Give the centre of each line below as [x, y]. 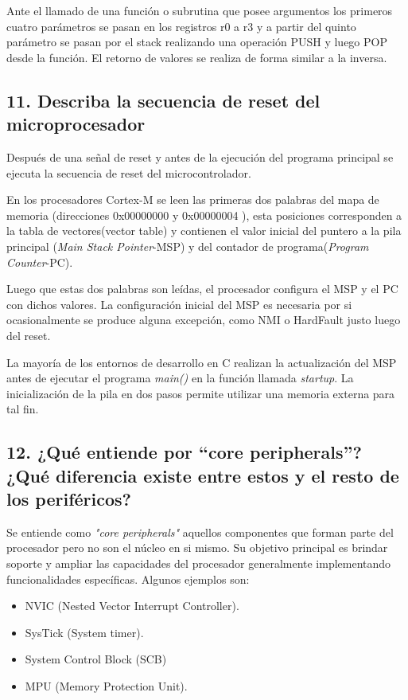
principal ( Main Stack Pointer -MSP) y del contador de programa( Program [188, 246]
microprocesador [76, 124]
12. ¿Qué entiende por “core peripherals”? [184, 452]
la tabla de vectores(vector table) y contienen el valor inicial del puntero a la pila [204, 231]
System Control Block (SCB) [96, 659]
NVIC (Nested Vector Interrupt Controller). [132, 606]
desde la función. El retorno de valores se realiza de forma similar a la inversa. [197, 57]
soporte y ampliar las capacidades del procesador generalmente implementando [199, 563]
